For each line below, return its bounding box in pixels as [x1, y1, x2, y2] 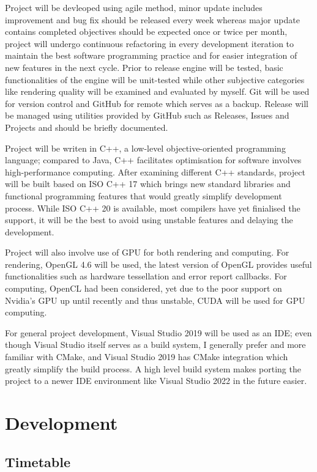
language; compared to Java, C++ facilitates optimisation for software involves [5, 153, 302, 166]
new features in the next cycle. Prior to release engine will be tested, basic [5, 61, 283, 73]
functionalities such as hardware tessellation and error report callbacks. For [5, 270, 287, 282]
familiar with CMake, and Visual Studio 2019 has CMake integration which [5, 350, 288, 363]
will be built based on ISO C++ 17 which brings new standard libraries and [5, 177, 291, 190]
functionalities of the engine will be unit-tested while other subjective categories [5, 73, 305, 86]
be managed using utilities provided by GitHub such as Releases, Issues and [5, 109, 289, 122]
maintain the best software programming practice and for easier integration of [5, 49, 297, 62]
